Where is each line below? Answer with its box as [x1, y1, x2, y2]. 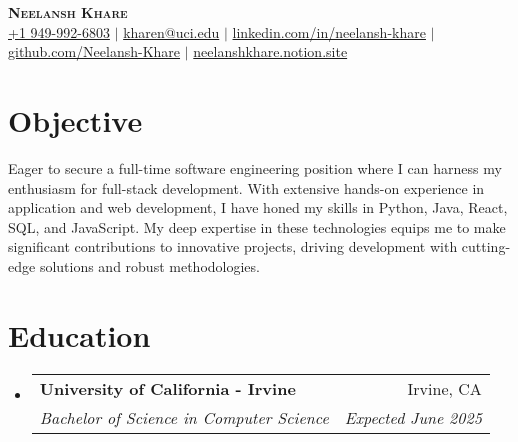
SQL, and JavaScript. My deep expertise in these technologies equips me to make [8, 216, 506, 237]
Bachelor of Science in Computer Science [39, 405, 329, 429]
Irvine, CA [407, 376, 482, 400]
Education [8, 314, 151, 355]
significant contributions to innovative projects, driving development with [8, 236, 458, 257]
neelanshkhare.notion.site [193, 41, 348, 62]
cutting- [461, 236, 511, 257]
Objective [8, 99, 143, 140]
